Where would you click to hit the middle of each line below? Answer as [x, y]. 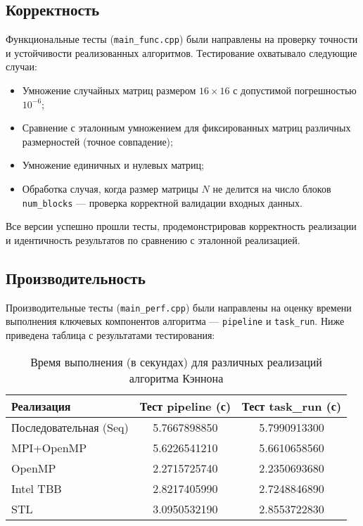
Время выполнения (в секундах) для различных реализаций [176, 361]
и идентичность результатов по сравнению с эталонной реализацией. [153, 239]
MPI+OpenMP [49, 447]
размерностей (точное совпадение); [97, 141]
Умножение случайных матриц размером [109, 90]
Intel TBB [37, 488]
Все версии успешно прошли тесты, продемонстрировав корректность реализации [181, 226]
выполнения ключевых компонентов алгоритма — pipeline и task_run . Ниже [175, 321]
